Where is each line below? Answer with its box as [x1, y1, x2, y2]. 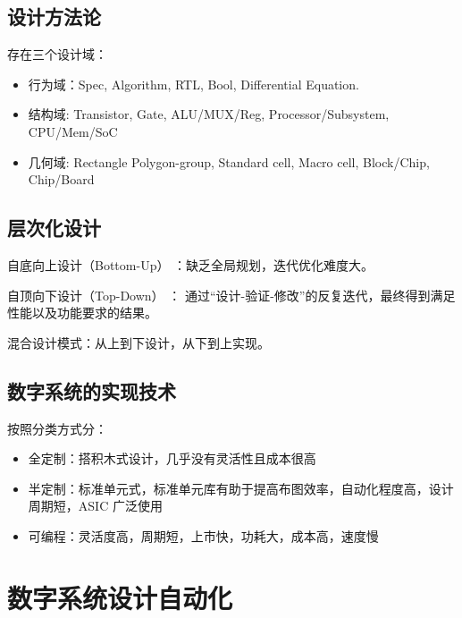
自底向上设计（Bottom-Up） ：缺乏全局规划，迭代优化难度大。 [7, 255, 374, 274]
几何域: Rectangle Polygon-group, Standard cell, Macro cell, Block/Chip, [28, 152, 430, 171]
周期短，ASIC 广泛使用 [28, 496, 163, 515]
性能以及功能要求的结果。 [7, 303, 157, 322]
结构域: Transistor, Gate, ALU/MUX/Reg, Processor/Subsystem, [28, 105, 390, 123]
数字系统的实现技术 [7, 377, 176, 404]
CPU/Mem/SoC [28, 122, 118, 140]
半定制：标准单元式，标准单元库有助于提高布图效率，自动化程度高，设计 [28, 478, 454, 497]
